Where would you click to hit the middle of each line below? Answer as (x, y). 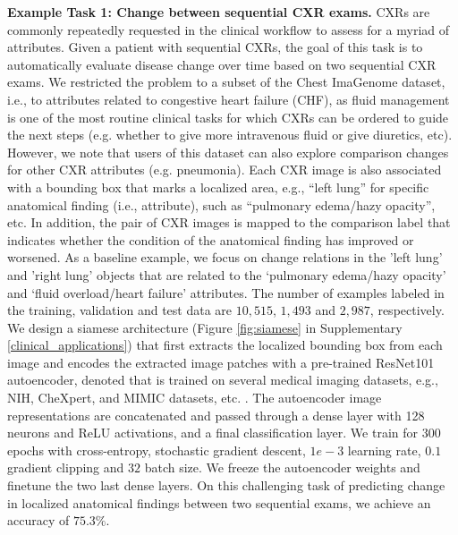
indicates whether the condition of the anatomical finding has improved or (211, 239)
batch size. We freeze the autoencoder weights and (282, 467)
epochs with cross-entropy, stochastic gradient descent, (157, 450)
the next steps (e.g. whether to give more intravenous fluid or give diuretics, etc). (230, 135)
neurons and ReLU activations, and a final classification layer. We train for (212, 433)
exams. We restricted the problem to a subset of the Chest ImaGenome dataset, (226, 82)
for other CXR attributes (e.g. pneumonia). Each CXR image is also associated (225, 170)
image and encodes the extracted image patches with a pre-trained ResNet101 (221, 362)
